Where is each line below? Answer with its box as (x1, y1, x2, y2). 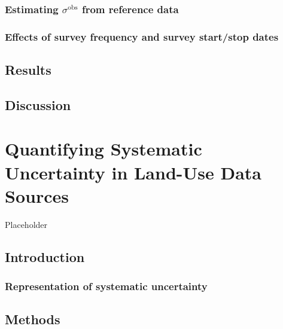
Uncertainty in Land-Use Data (5, 160, 262, 184)
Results (5, 60, 51, 79)
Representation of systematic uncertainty (5, 279, 208, 294)
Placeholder (5, 218, 48, 230)
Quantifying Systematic (5, 136, 202, 161)
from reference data (81, 1, 179, 16)
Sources (5, 183, 69, 208)
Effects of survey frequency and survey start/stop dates (5, 29, 279, 44)
